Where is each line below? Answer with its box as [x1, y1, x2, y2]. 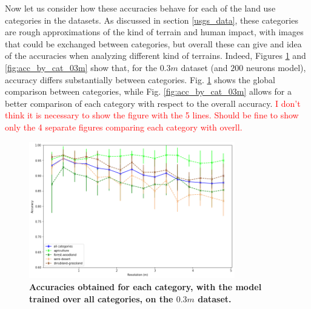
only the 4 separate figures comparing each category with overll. [5, 120, 242, 133]
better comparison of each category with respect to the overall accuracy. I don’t [5, 97, 301, 109]
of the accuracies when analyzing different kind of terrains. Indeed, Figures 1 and [5, 49, 306, 62]
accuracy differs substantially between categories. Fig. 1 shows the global [5, 73, 276, 86]
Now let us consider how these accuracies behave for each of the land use [5, 2, 276, 14]
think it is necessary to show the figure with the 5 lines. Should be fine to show [5, 109, 299, 121]
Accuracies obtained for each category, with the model [29, 280, 262, 293]
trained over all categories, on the [29, 292, 173, 305]
